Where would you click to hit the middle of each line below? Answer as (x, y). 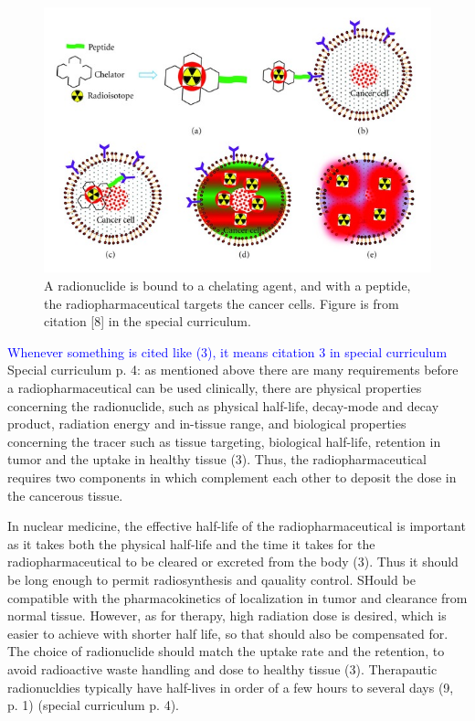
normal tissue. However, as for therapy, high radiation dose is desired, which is (227, 615)
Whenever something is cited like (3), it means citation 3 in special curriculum (227, 351)
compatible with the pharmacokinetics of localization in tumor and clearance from (237, 597)
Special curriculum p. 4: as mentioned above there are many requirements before (233, 370)
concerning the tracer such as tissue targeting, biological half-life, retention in (224, 441)
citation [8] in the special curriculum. (148, 321)
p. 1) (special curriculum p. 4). (94, 705)
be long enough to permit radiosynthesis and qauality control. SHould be (211, 579)
